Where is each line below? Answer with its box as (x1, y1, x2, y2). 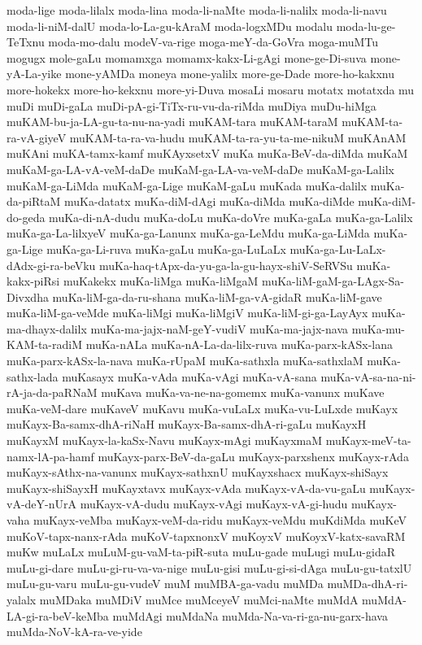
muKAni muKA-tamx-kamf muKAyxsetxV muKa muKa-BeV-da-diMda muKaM (7, 145, 408, 162)
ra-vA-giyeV (7, 129, 67, 146)
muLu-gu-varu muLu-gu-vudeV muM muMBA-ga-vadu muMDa (7, 575, 324, 592)
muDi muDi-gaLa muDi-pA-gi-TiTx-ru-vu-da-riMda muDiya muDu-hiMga (7, 97, 376, 114)
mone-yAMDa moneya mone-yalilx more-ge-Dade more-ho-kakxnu (65, 65, 395, 82)
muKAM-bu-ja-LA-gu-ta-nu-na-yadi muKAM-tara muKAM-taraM (7, 113, 338, 130)
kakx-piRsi (7, 272, 60, 290)
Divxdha (7, 288, 49, 305)
